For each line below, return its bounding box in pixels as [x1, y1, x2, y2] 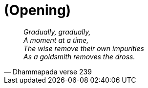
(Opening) [4, 2, 71, 18]
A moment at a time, [23, 35, 89, 44]
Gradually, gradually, [23, 27, 91, 36]
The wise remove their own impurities [23, 44, 144, 53]
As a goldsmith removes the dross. [23, 52, 135, 61]
